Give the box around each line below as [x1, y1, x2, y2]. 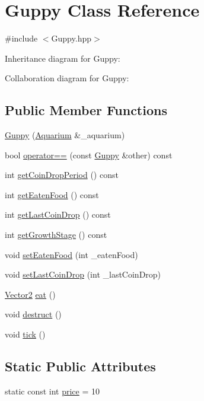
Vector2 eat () [5, 288, 56, 300]
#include [5, 32, 38, 44]
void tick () [5, 328, 46, 340]
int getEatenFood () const [5, 188, 99, 200]
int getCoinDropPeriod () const [5, 168, 119, 181]
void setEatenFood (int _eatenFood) [5, 248, 138, 260]
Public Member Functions [5, 101, 167, 119]
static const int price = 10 [5, 384, 100, 397]
